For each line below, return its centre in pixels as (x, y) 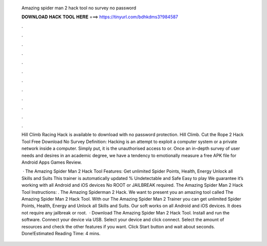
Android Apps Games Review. (52, 162)
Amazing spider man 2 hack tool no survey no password (79, 8)
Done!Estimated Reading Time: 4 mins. (61, 233)
